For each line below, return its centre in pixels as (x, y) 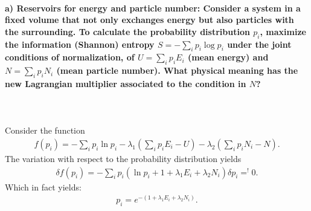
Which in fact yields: (43, 187)
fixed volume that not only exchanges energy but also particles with (149, 20)
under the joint (259, 44)
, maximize (283, 31)
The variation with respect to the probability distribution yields (123, 158)
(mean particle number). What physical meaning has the (177, 70)
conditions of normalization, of (70, 57)
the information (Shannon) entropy (80, 44)
